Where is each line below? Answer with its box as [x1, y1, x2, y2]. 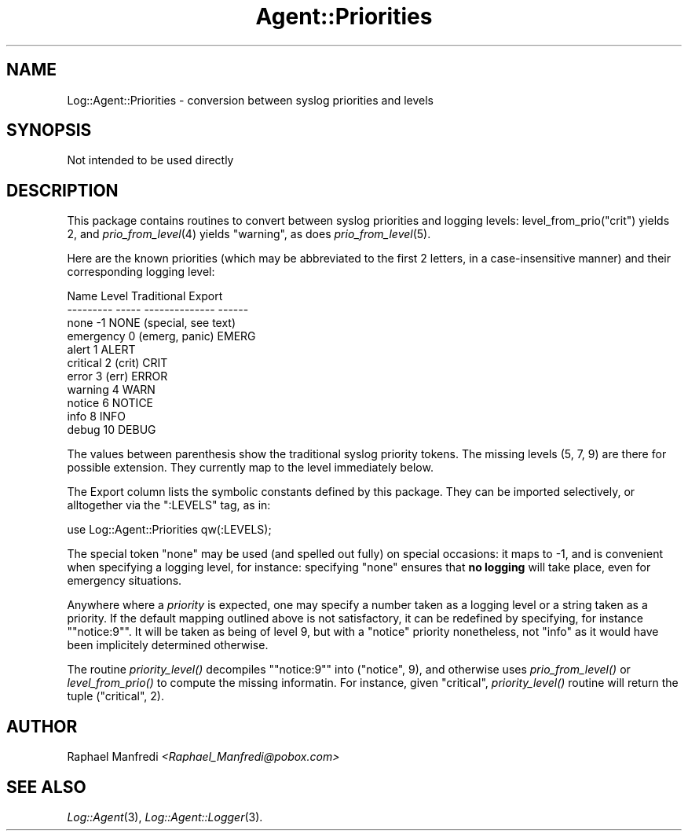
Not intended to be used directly [67, 153, 234, 167]
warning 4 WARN [67, 383, 156, 397]
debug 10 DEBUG [67, 423, 156, 437]
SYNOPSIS [6, 120, 92, 141]
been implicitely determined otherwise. [67, 638, 269, 652]
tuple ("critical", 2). [67, 689, 164, 703]
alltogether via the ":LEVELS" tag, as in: [67, 498, 271, 512]
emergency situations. [67, 574, 182, 588]
